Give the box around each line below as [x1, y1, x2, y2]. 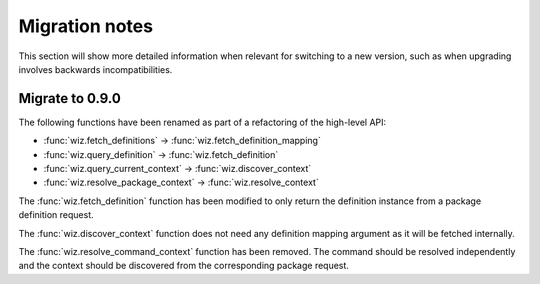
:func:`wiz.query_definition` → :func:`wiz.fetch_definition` [43, 148, 279, 160]
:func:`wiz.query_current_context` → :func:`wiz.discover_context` [43, 163, 312, 175]
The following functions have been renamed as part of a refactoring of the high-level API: [18, 116, 387, 128]
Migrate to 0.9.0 [18, 90, 122, 107]
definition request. [18, 209, 94, 221]
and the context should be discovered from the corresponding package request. [18, 260, 350, 272]
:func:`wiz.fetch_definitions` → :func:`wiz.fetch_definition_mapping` [43, 135, 322, 147]
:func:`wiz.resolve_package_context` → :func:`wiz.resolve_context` [43, 176, 319, 189]
